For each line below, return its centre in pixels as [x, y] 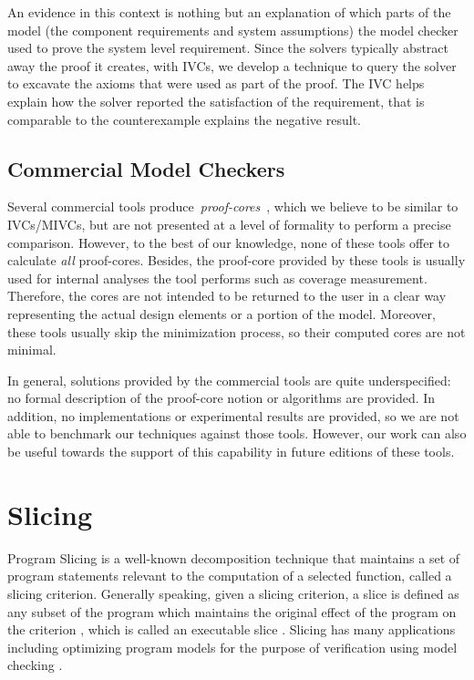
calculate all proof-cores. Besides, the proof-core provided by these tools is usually [237, 260]
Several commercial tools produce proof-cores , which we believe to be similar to [233, 206]
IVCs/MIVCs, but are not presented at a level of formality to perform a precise [229, 224]
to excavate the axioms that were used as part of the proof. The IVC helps [216, 83]
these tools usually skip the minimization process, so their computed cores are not [237, 331]
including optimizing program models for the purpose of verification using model [232, 647]
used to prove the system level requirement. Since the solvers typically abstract [228, 48]
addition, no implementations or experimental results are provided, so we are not [233, 415]
